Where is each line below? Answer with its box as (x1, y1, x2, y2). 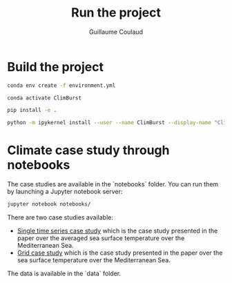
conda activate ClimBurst (7, 95, 81, 101)
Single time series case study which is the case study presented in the (17, 226, 218, 235)
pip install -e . (7, 107, 57, 114)
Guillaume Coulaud (88, 28, 144, 36)
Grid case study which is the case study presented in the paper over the (17, 248, 223, 257)
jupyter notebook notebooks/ (7, 201, 91, 208)
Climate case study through (7, 143, 170, 158)
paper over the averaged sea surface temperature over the (17, 234, 185, 242)
